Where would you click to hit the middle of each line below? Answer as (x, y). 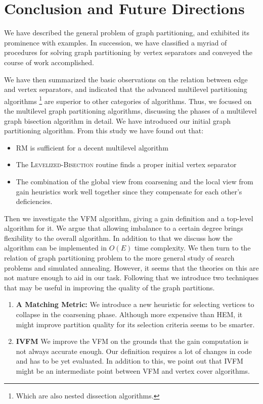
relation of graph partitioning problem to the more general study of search (119, 258)
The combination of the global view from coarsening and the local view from (135, 181)
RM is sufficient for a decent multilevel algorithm (92, 147)
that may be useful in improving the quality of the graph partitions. (109, 287)
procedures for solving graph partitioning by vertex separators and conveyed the (128, 52)
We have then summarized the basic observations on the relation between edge (126, 79)
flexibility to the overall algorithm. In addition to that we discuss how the (118, 238)
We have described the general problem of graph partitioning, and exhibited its (127, 33)
